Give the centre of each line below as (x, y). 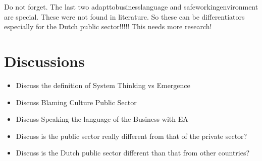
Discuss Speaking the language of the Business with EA (102, 119)
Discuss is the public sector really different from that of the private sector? (132, 136)
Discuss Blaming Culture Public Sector (76, 102)
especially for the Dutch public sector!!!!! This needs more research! (108, 26)
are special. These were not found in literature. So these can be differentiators (124, 16)
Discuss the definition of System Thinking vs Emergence (103, 85)
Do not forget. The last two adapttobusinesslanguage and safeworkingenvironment (131, 7)
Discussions (44, 61)
